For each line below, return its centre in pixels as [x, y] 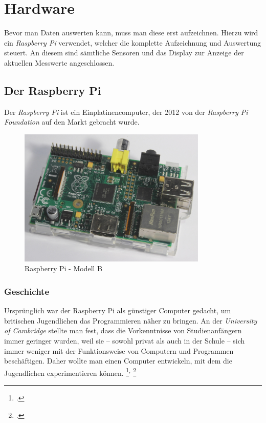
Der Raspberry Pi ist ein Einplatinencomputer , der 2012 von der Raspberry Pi [126, 112]
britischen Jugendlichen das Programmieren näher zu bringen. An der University [131, 320]
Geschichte [27, 291]
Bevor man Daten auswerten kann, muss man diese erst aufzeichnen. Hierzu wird [131, 33]
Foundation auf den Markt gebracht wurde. [72, 122]
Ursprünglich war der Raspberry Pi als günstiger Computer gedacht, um [118, 310]
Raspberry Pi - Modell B [64, 268]
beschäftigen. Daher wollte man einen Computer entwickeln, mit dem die [118, 361]
